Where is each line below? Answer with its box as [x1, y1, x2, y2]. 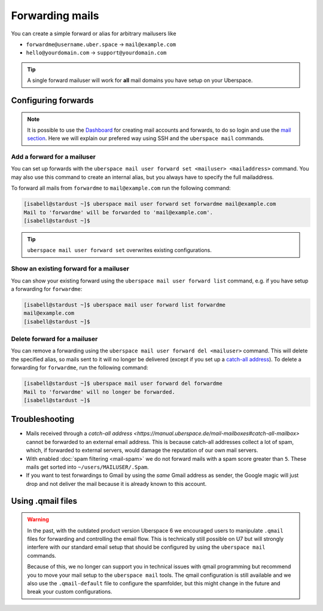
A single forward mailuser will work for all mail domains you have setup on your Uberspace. [27, 77, 253, 84]
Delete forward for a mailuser [11, 335, 98, 344]
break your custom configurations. [27, 588, 112, 595]
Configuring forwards [11, 95, 94, 105]
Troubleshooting [11, 414, 75, 424]
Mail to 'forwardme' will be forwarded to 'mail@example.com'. [23, 209, 214, 215]
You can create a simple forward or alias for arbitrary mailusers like [11, 30, 176, 37]
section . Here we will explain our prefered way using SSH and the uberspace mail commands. [27, 135, 264, 142]
